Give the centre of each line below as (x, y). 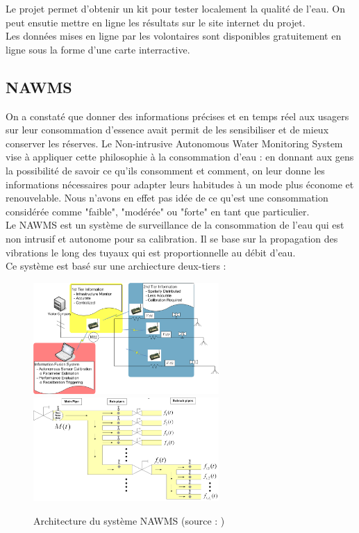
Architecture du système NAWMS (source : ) (129, 520)
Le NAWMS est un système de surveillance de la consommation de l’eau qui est (175, 225)
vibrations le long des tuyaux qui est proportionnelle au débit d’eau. (151, 252)
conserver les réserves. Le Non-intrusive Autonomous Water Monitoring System (174, 143)
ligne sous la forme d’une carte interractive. (98, 49)
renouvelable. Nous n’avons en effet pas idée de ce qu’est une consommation (167, 198)
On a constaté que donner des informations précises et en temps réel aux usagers (177, 116)
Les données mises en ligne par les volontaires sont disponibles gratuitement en (174, 36)
